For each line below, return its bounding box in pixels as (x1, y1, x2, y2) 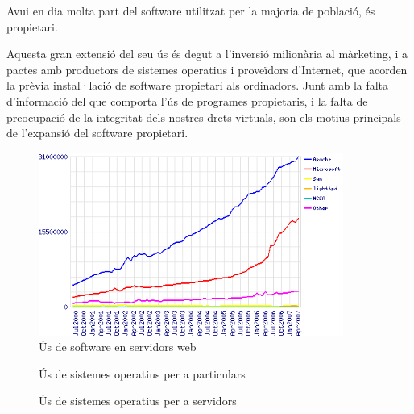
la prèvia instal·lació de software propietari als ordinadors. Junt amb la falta (6, 77, 389, 94)
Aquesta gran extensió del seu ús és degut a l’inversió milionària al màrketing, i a (6, 45, 408, 62)
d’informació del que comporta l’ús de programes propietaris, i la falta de (6, 92, 368, 109)
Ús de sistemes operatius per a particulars (39, 365, 246, 382)
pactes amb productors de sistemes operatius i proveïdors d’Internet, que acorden (6, 61, 408, 77)
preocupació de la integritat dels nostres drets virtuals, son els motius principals (6, 108, 401, 125)
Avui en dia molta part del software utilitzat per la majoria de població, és (6, 2, 375, 19)
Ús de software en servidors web (39, 338, 197, 355)
